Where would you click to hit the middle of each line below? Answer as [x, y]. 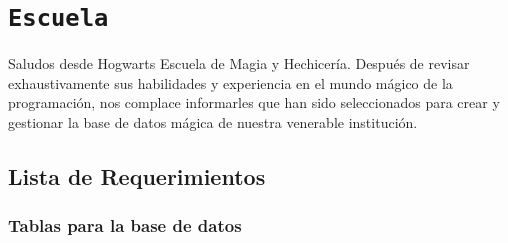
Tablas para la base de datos [125, 225]
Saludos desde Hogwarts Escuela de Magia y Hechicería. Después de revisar [239, 63]
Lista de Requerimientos [137, 176]
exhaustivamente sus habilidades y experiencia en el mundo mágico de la [230, 82]
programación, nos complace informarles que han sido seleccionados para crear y [254, 102]
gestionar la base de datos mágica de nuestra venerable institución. [213, 122]
